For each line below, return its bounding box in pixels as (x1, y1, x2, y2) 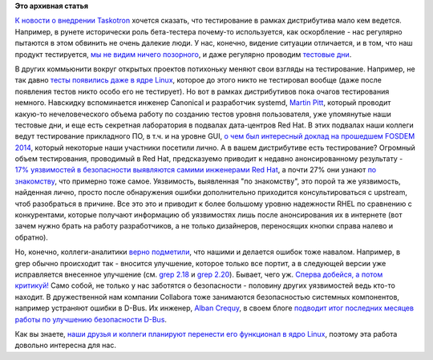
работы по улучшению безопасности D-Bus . (14, 314, 168, 324)
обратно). (14, 233, 48, 242)
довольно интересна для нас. (14, 341, 116, 350)
